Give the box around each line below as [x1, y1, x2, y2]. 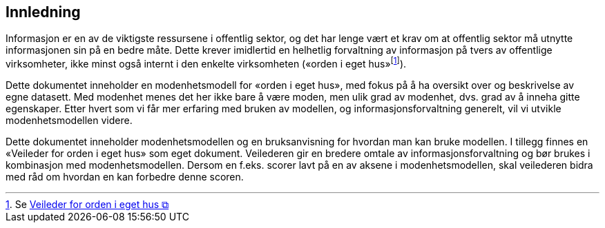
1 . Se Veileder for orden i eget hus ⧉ [6, 198, 169, 211]
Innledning [6, 3, 81, 21]
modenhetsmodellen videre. [6, 114, 133, 127]
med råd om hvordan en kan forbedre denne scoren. [6, 171, 244, 183]
